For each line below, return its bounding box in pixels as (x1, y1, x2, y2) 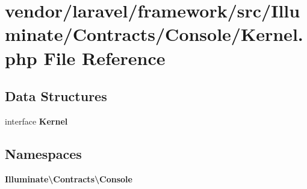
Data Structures (5, 87, 107, 105)
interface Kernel (5, 114, 68, 127)
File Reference (43, 45, 166, 70)
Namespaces (5, 144, 82, 163)
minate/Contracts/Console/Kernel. (5, 22, 303, 46)
